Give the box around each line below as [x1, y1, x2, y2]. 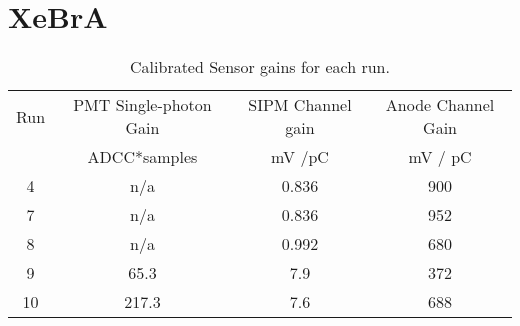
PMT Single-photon [73, 93, 212, 117]
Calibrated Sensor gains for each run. [130, 55, 390, 79]
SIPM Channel [248, 93, 352, 117]
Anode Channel [385, 93, 495, 117]
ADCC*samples [87, 145, 198, 169]
